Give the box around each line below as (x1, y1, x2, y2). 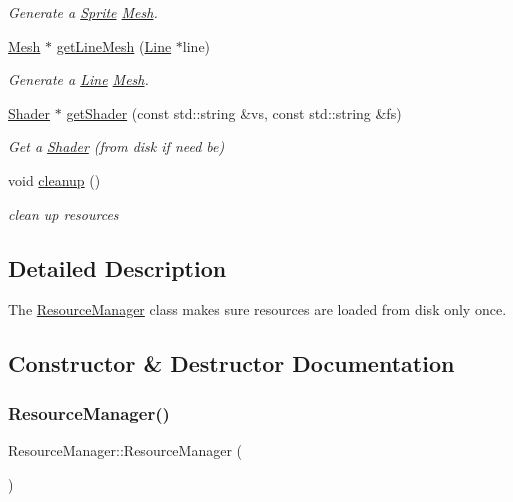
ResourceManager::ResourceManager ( (8, 439, 243, 460)
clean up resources (8, 203, 119, 224)
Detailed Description (8, 252, 227, 283)
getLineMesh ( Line (56, 35, 172, 56)
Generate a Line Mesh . (8, 69, 149, 90)
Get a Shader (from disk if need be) (8, 136, 225, 157)
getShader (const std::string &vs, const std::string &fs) (66, 102, 402, 123)
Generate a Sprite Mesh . (8, 2, 158, 22)
